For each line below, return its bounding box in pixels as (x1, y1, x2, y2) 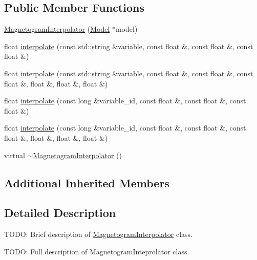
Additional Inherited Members (4, 175, 169, 190)
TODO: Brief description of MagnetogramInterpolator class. (4, 229, 192, 240)
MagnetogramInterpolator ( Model (4, 24, 110, 34)
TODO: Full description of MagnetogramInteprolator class (4, 246, 187, 256)
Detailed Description (4, 205, 116, 221)
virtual (4, 149, 25, 160)
